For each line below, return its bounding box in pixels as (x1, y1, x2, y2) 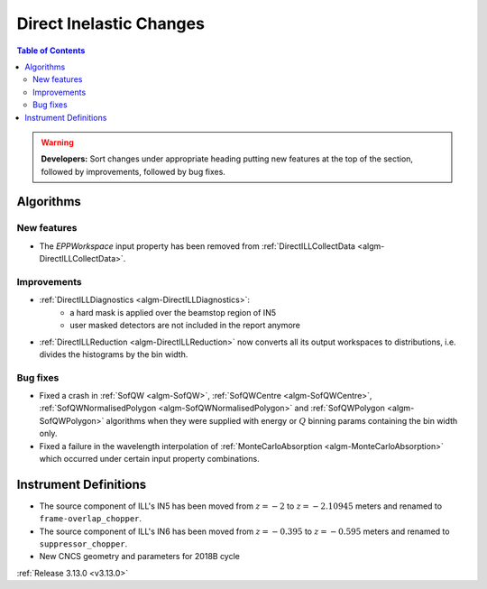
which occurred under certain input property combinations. (39, 454, 261, 465)
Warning (41, 136, 74, 148)
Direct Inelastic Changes (16, 14, 205, 33)
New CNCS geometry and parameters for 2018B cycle (39, 551, 241, 562)
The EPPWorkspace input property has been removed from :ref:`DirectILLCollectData (39, 240, 356, 252)
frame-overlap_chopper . (39, 513, 142, 524)
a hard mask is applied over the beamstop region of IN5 (69, 307, 277, 318)
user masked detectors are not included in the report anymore (69, 320, 301, 331)
